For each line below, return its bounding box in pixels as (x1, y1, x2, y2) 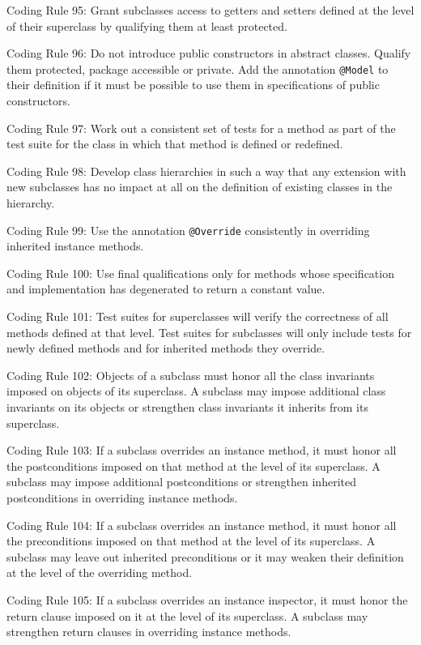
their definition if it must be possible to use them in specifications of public (6, 76, 380, 93)
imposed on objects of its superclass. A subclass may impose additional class (6, 382, 386, 399)
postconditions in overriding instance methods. (6, 489, 238, 506)
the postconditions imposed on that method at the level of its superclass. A (6, 457, 381, 474)
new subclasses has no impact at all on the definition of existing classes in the (6, 178, 393, 195)
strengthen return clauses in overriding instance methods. (6, 623, 291, 640)
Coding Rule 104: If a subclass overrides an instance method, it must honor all (6, 516, 397, 533)
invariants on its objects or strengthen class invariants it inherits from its (6, 399, 368, 415)
